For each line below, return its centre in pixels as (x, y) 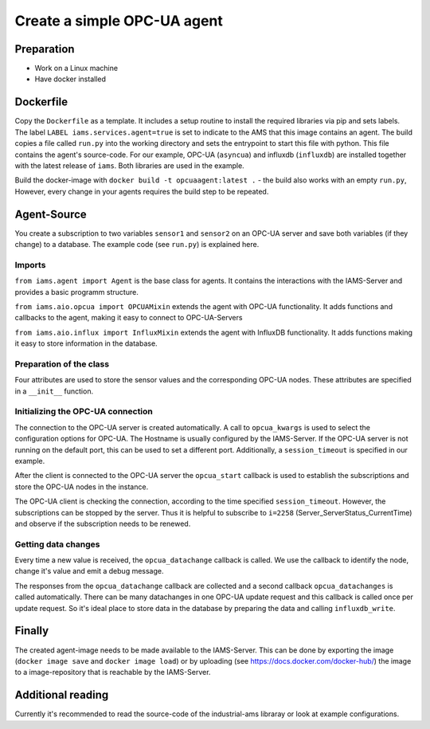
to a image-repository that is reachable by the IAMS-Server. (113, 672)
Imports (30, 265)
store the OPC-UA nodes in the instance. (82, 487)
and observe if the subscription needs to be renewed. (103, 523)
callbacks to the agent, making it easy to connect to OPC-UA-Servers (129, 318)
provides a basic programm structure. (76, 292)
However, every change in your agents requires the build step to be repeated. (142, 191)
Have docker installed (70, 79)
